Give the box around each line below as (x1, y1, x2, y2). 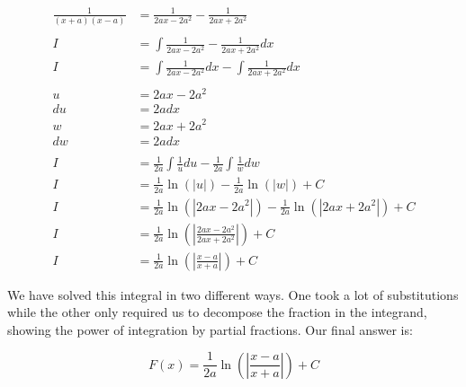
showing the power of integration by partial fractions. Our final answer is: (7, 320, 413, 339)
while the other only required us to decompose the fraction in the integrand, (7, 303, 427, 321)
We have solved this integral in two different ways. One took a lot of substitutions (7, 285, 459, 303)
